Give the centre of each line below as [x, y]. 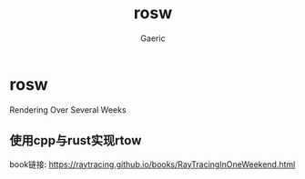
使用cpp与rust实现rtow [76, 140]
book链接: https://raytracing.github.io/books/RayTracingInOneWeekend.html [152, 164]
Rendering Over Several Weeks [68, 109]
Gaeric [153, 38]
